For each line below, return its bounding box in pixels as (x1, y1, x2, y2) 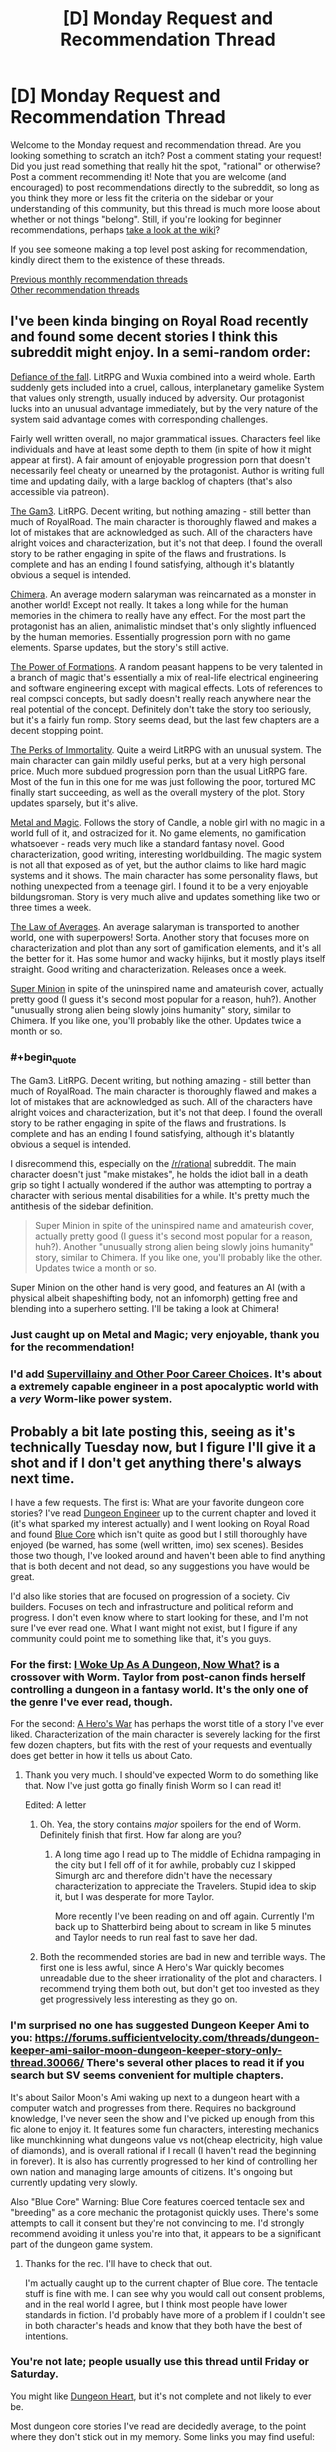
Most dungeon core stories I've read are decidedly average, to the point (10, 2420, 307, 2432)
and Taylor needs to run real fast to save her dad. (54, 1932, 258, 1944)
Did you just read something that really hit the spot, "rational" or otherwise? (10, 160, 321, 172)
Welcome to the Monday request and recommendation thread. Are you (10, 138, 302, 151)
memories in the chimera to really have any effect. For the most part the (10, 609, 306, 621)
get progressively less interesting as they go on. (39, 1993, 238, 2006)
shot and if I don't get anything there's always (10, 1454, 302, 1471)
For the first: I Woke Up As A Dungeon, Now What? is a (10, 1657, 280, 1671)
